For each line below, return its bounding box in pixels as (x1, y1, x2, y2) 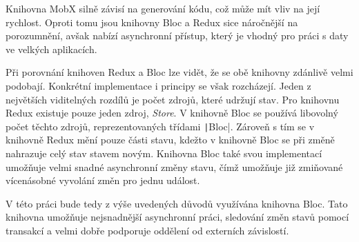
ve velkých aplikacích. (6, 41, 97, 56)
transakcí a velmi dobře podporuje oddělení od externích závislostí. (6, 223, 289, 237)
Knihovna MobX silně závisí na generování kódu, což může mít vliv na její (6, 1, 320, 15)
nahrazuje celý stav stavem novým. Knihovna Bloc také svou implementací (6, 146, 322, 160)
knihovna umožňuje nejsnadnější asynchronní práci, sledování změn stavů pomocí (6, 210, 349, 224)
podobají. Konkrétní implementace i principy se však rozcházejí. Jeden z (6, 78, 311, 92)
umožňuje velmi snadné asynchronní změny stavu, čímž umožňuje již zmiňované (6, 159, 343, 174)
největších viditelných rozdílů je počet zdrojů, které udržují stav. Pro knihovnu (6, 92, 340, 106)
